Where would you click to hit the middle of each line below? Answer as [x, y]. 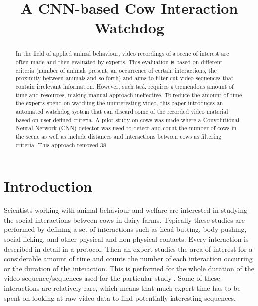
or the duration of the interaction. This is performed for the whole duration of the [129, 268]
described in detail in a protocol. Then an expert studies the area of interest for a [128, 249]
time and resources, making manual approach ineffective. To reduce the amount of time [129, 95]
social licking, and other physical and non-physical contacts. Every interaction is [126, 239]
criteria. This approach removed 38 [61, 144]
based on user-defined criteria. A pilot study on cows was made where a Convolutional [128, 119]
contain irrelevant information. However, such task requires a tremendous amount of [125, 86]
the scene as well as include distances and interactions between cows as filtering [119, 136]
